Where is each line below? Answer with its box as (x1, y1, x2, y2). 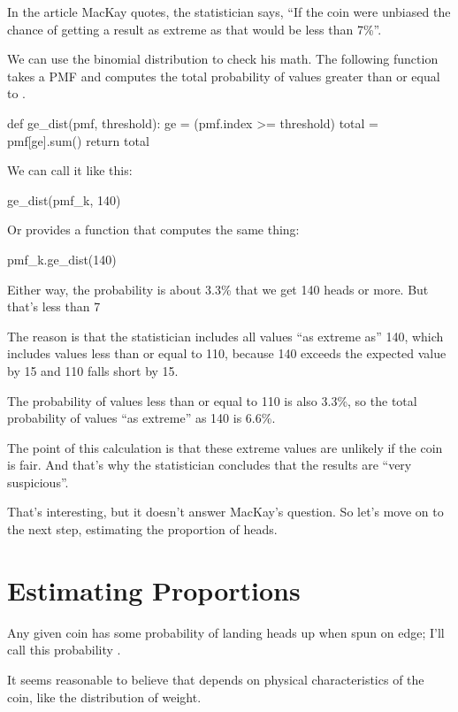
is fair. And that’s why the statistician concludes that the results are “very (7, 456, 412, 474)
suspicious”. (7, 472, 69, 491)
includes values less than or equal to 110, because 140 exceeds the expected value (7, 344, 447, 363)
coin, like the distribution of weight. (7, 687, 202, 706)
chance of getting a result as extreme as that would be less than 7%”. (7, 19, 382, 38)
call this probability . (7, 640, 121, 659)
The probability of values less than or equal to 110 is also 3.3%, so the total (7, 391, 417, 410)
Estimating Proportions (7, 571, 301, 608)
